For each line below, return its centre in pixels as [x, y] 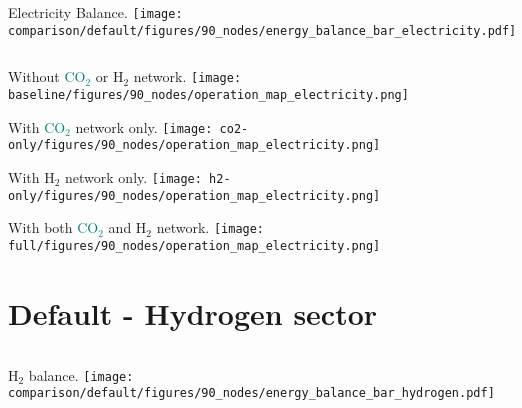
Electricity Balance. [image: [95, 12]
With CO [37, 126]
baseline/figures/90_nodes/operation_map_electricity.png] [208, 94]
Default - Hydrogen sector [193, 312]
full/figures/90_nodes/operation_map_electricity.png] [194, 245]
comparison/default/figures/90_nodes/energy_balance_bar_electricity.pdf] [262, 30]
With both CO [53, 227]
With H [31, 176]
